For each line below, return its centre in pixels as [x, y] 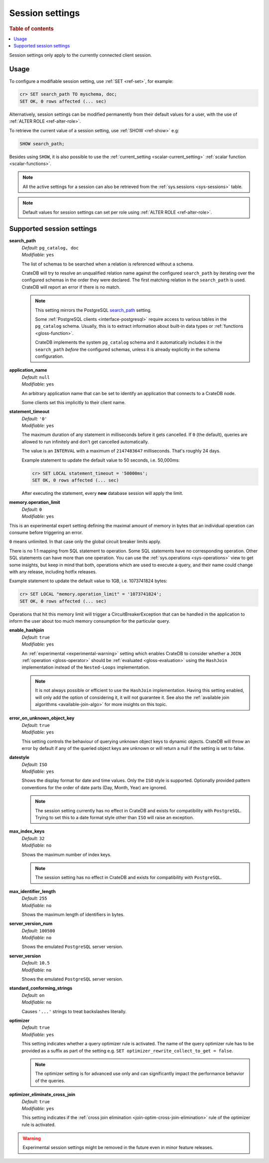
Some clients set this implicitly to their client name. [74, 402]
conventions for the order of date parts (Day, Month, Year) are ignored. [94, 787]
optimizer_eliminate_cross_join [42, 1095]
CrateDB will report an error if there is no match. [71, 287]
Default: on [33, 995]
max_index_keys [27, 831]
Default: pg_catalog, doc [50, 247]
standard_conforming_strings [41, 988]
